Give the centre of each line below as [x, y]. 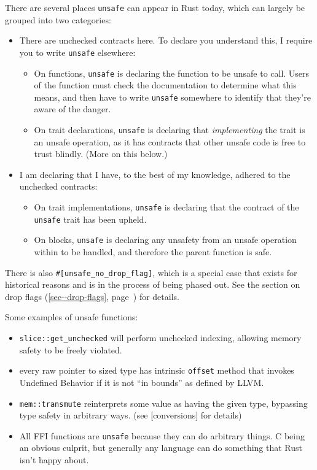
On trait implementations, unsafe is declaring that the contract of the [166, 207]
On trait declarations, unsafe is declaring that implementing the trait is [170, 129]
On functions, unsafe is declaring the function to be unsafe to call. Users [172, 73]
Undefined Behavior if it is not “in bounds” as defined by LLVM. [142, 382]
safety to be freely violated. [71, 349]
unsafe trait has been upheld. [90, 219]
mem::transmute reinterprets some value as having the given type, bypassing [163, 403]
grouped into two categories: [58, 19]
